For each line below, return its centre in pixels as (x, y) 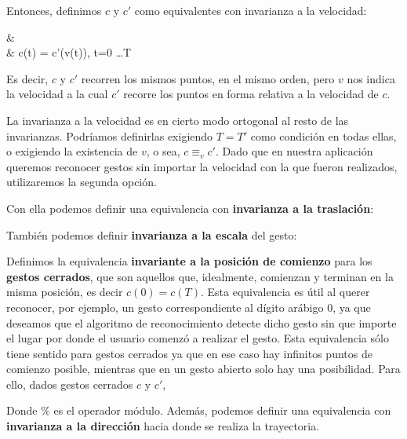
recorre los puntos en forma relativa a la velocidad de (251, 94)
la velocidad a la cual (57, 94)
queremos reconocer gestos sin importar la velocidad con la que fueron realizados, (202, 166)
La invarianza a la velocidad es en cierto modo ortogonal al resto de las (178, 120)
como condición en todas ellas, (323, 135)
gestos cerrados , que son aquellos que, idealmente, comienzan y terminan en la (200, 276)
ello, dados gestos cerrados (70, 384)
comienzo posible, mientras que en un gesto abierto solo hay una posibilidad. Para (203, 369)
